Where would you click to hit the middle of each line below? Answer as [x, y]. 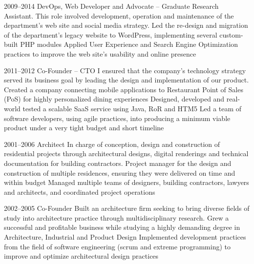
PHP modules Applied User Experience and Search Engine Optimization [129, 44]
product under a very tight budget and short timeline [84, 128]
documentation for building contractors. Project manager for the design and [118, 163]
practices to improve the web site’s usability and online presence [100, 53]
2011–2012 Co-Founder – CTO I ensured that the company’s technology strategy [125, 70]
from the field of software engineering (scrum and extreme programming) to [117, 246]
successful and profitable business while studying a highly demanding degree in [122, 227]
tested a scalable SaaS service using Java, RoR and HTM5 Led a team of [132, 108]
